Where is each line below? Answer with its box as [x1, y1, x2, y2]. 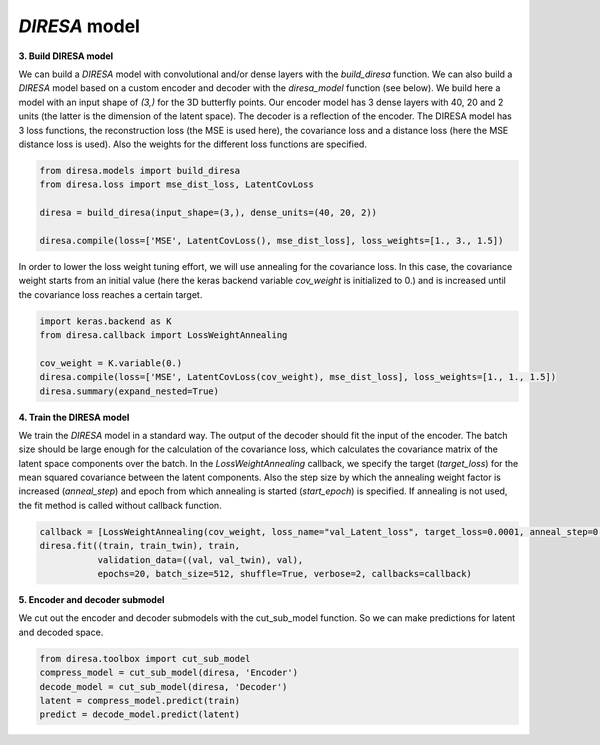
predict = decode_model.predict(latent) [39, 709, 240, 720]
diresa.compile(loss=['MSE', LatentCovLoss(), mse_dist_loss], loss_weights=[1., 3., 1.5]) [39, 235, 504, 246]
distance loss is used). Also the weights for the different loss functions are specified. [18, 138, 367, 150]
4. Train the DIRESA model [18, 411, 130, 423]
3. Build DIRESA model [18, 50, 114, 62]
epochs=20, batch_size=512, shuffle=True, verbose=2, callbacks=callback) [97, 568, 472, 580]
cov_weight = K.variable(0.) [39, 357, 183, 369]
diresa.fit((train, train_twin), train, [39, 540, 240, 552]
